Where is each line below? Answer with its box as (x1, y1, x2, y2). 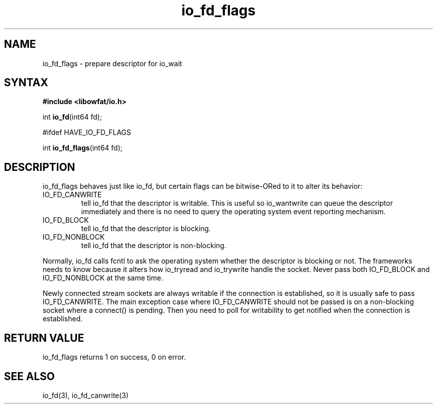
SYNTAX (4, 76, 48, 89)
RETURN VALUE (4, 331, 84, 344)
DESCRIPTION (4, 160, 75, 173)
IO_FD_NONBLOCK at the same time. (42, 273, 163, 282)
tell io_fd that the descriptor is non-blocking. (81, 241, 226, 250)
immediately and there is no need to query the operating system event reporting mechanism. (81, 207, 386, 216)
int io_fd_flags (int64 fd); (42, 143, 123, 152)
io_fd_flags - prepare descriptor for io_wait (42, 59, 182, 68)
